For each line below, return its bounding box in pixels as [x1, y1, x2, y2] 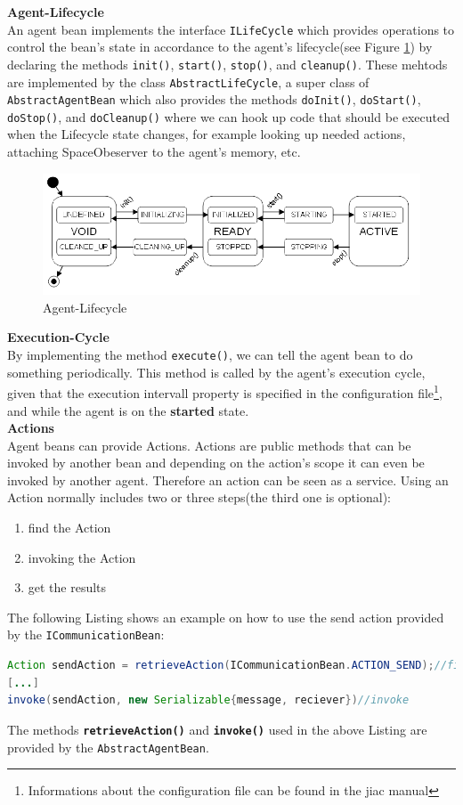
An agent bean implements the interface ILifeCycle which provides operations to [7, 20, 455, 38]
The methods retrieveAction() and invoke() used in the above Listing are [7, 720, 427, 738]
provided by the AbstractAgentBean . [7, 737, 209, 756]
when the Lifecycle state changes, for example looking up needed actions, [7, 125, 406, 143]
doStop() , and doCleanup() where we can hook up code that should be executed [7, 107, 451, 126]
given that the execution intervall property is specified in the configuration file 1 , [7, 381, 443, 402]
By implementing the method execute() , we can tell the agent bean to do [7, 346, 413, 363]
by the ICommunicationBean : [7, 625, 165, 644]
